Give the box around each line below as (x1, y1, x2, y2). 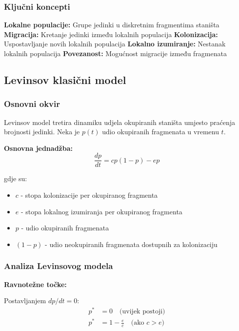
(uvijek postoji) (119, 308, 165, 315)
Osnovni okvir (4, 98, 60, 110)
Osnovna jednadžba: (4, 143, 73, 153)
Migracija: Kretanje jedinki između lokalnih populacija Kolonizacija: (4, 29, 218, 39)
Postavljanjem (4, 295, 46, 306)
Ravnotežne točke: (4, 279, 67, 289)
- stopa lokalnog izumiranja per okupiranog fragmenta (20, 206, 182, 216)
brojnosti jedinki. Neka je (4, 126, 80, 137)
